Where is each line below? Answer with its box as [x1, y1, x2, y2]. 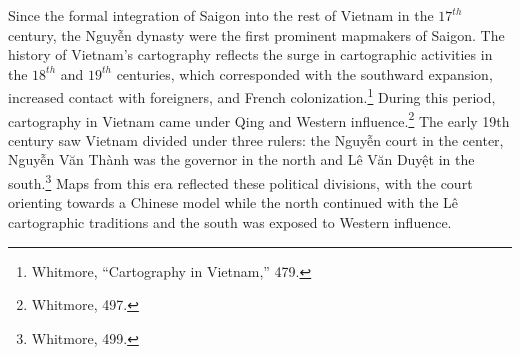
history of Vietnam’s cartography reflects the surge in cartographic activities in [8, 44, 493, 65]
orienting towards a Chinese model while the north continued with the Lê [8, 192, 459, 213]
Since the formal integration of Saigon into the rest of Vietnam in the [8, 5, 434, 25]
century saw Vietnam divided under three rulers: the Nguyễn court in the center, [8, 129, 504, 150]
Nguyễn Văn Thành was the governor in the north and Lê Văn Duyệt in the [8, 149, 475, 170]
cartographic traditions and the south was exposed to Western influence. [8, 211, 452, 232]
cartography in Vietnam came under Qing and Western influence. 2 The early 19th [8, 107, 510, 131]
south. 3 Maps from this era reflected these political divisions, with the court [8, 170, 473, 193]
